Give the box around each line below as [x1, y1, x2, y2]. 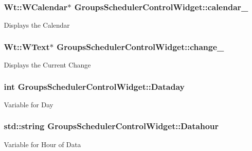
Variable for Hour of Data [4, 139, 81, 149]
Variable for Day [4, 99, 54, 109]
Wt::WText [4, 40, 50, 52]
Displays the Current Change [4, 60, 91, 70]
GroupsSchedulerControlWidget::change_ [56, 40, 224, 52]
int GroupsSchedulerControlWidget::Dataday [4, 80, 185, 92]
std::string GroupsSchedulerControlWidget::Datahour [4, 120, 219, 132]
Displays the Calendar [4, 20, 70, 30]
